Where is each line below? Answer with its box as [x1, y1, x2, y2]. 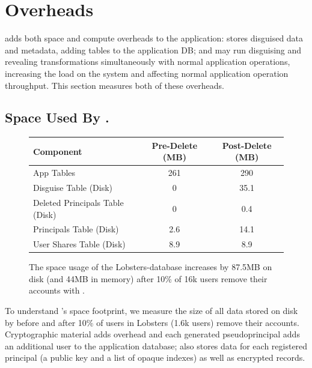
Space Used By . [5, 108, 109, 127]
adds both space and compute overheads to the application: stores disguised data [5, 32, 304, 44]
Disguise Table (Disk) [33, 181, 113, 194]
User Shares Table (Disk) [33, 238, 126, 250]
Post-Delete [222, 139, 272, 151]
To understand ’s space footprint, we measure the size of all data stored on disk [5, 304, 298, 317]
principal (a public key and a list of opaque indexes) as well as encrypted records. [5, 351, 305, 364]
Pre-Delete [151, 139, 198, 151]
